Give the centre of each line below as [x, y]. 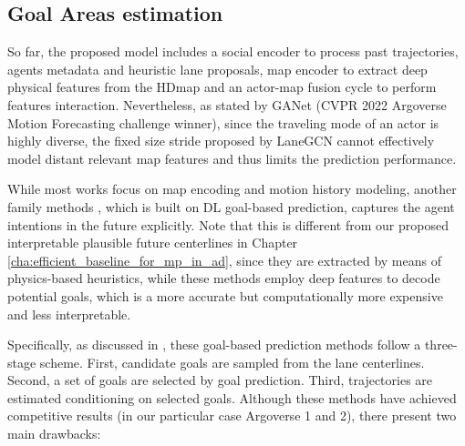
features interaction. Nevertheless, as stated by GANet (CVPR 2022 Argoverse [227, 104]
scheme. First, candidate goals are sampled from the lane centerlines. [232, 362]
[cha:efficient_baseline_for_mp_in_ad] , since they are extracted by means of [224, 260]
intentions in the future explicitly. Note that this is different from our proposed [228, 224]
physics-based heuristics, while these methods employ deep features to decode [224, 278]
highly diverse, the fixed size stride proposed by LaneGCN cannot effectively [221, 141]
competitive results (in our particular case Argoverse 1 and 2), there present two [232, 416]
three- [441, 345]
